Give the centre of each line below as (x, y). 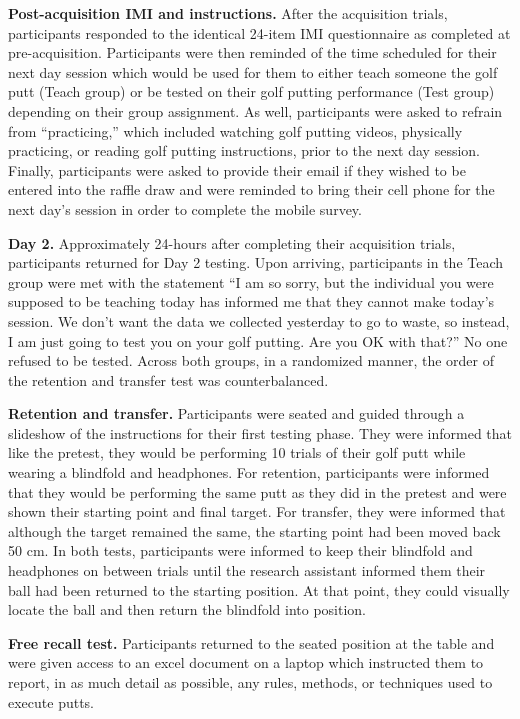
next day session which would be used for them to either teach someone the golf (253, 71)
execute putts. (51, 701)
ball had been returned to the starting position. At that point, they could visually (259, 589)
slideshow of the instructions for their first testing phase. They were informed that (260, 432)
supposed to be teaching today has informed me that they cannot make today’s (251, 301)
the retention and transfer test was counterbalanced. (168, 379)
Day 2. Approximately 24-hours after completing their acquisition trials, (232, 242)
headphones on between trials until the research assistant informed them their (247, 570)
